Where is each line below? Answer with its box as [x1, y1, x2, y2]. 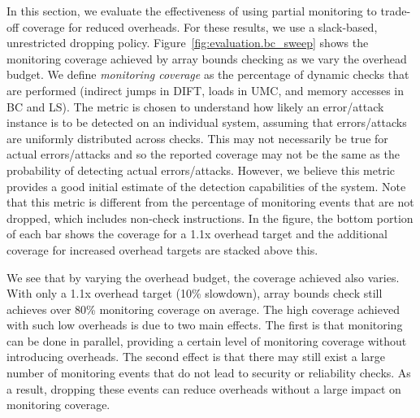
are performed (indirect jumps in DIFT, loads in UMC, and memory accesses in [6, 81, 405, 98]
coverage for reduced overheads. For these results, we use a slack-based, [22, 18, 378, 35]
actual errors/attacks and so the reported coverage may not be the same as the [6, 146, 400, 163]
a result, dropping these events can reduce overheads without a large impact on [6, 380, 401, 397]
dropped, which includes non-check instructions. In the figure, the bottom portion [6, 209, 414, 226]
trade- [380, 2, 411, 19]
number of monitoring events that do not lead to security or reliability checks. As [6, 364, 411, 381]
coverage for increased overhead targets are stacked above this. [6, 241, 318, 258]
